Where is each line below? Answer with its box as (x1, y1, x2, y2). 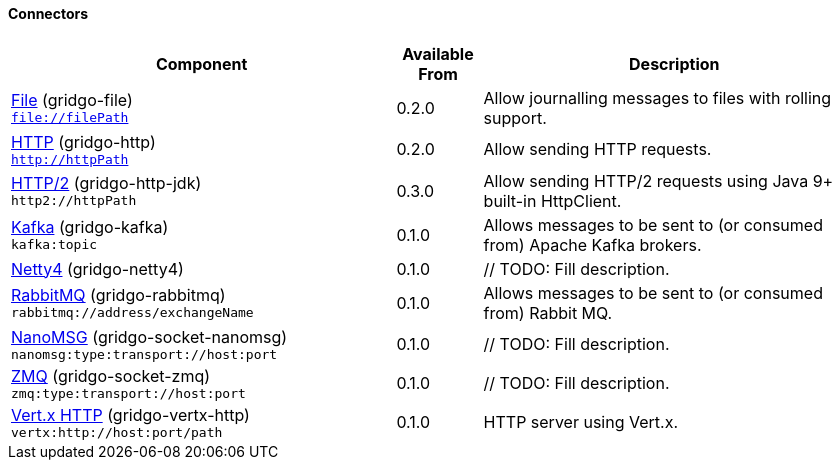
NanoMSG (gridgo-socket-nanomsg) (11, 326, 288, 347)
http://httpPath (11, 151, 129, 167)
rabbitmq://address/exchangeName (11, 305, 254, 321)
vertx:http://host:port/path (11, 424, 223, 440)
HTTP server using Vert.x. (483, 412, 678, 433)
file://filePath (11, 110, 129, 126)
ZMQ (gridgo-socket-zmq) (11, 365, 211, 386)
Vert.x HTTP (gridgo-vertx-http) (11, 404, 250, 425)
